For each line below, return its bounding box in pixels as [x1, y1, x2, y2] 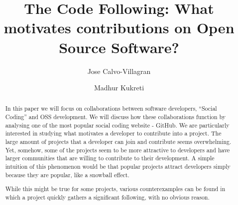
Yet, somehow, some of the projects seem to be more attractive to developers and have [5, 145, 230, 154]
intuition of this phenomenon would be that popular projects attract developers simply [5, 162, 231, 171]
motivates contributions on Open [3, 17, 235, 38]
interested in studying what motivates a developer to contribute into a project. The [5, 129, 222, 137]
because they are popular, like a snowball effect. [5, 170, 129, 179]
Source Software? [59, 37, 179, 57]
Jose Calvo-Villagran [87, 66, 151, 76]
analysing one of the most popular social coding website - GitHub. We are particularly [5, 121, 230, 129]
